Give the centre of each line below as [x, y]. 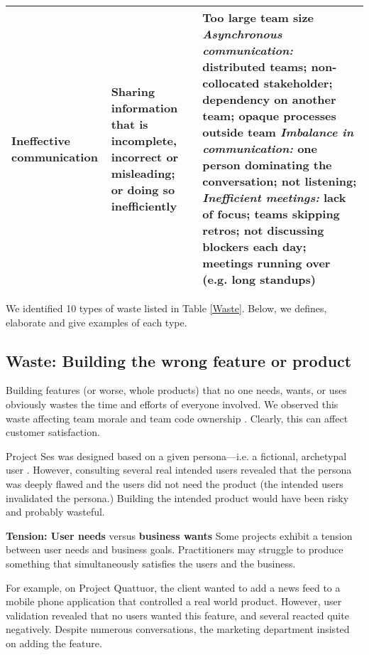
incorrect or [145, 156]
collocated [231, 83]
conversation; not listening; [280, 181]
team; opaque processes [269, 116]
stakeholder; [298, 83]
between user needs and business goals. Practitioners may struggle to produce [175, 549]
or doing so [143, 189]
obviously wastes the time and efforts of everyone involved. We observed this [172, 404]
